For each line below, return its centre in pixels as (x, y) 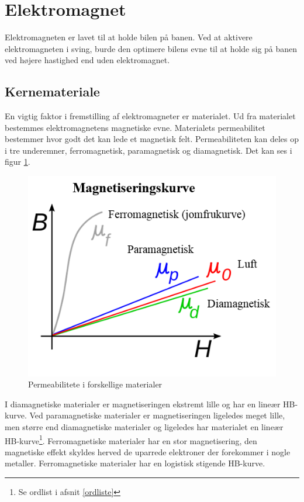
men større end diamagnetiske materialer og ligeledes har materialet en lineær (144, 426)
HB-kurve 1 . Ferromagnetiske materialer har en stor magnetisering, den (131, 439)
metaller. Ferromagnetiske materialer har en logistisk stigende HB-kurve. (135, 463)
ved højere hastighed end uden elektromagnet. (87, 60)
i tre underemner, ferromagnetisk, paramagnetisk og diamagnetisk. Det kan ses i (148, 150)
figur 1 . (18, 162)
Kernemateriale (52, 91)
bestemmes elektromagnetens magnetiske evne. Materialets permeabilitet (135, 127)
